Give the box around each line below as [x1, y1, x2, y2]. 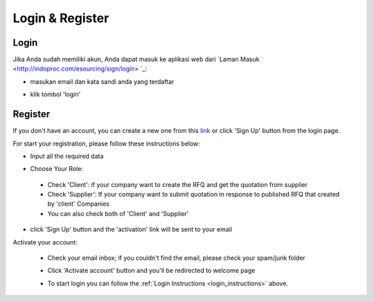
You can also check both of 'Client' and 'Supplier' [47, 209, 189, 217]
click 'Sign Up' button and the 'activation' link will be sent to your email [30, 225, 232, 233]
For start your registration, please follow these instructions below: [12, 139, 201, 148]
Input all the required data [30, 152, 104, 160]
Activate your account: [12, 238, 78, 246]
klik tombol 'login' [30, 90, 81, 98]
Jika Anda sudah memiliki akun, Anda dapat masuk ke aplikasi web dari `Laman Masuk [12, 55, 260, 64]
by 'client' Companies [47, 199, 110, 208]
